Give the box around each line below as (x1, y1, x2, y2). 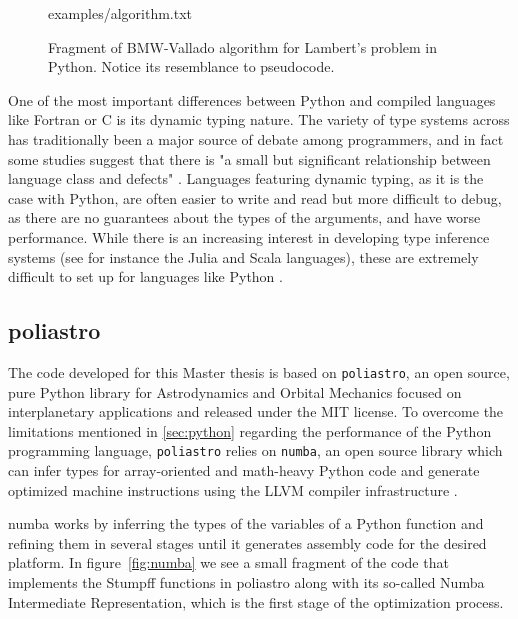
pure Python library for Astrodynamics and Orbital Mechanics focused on (8, 381, 462, 402)
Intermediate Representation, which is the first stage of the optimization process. (8, 591, 504, 612)
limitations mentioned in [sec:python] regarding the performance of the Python (8, 420, 492, 441)
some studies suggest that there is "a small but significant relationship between (8, 148, 491, 169)
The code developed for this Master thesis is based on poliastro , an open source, (8, 361, 510, 382)
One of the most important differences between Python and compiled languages (8, 89, 496, 110)
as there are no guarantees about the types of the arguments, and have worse (8, 207, 481, 228)
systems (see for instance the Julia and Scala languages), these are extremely (8, 246, 479, 267)
